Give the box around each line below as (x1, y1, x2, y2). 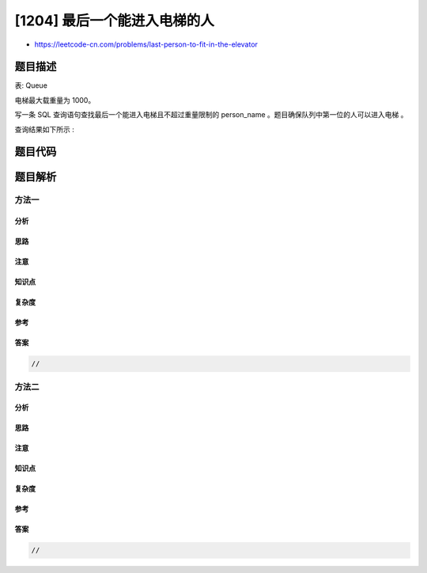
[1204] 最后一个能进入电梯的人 (14, 12, 215, 29)
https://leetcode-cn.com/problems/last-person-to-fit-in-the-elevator (34, 40, 259, 49)
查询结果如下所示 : (14, 124, 74, 134)
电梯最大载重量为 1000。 (14, 95, 96, 104)
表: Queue (14, 81, 47, 90)
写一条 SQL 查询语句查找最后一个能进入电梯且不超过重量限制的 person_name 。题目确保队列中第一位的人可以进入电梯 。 (14, 110, 408, 120)
